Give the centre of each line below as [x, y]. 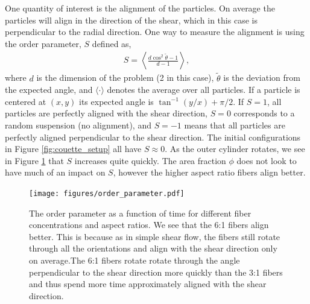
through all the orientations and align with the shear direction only [153, 248]
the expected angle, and [49, 90]
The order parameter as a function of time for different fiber [140, 213]
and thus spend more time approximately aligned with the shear [148, 284]
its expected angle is [116, 101]
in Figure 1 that [34, 160]
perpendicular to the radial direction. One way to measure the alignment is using [155, 32]
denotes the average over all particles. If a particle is [204, 90]
